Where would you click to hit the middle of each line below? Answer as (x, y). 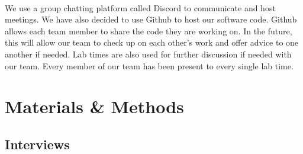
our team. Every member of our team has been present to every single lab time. (149, 65)
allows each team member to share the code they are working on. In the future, (149, 31)
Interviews (37, 144)
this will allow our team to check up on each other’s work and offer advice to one (152, 42)
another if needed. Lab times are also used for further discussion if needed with (148, 54)
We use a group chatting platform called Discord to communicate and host (140, 7)
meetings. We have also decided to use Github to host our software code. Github (151, 19)
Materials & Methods (94, 106)
